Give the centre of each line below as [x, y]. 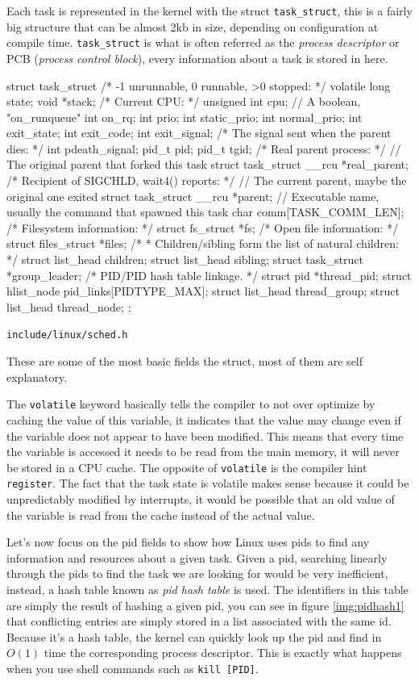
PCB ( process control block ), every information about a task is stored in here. [197, 58]
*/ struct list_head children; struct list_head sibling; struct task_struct [185, 259]
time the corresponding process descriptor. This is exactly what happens [223, 653]
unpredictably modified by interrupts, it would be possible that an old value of [201, 499]
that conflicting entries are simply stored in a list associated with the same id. [199, 621]
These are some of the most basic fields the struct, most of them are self [185, 361]
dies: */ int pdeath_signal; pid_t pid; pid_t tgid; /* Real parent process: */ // [204, 148]
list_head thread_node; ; [69, 306]
